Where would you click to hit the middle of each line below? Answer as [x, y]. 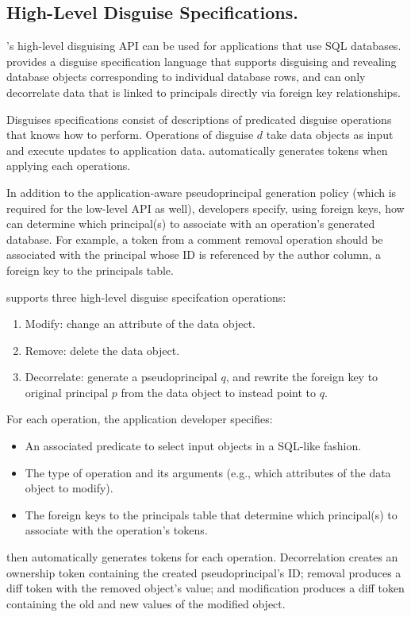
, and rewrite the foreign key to [302, 377]
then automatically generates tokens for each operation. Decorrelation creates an [202, 557]
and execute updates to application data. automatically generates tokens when [197, 150]
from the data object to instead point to [219, 392]
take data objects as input [330, 135]
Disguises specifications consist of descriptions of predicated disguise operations [199, 119]
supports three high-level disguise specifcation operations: [146, 297]
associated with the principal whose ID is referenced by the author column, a [194, 255]
